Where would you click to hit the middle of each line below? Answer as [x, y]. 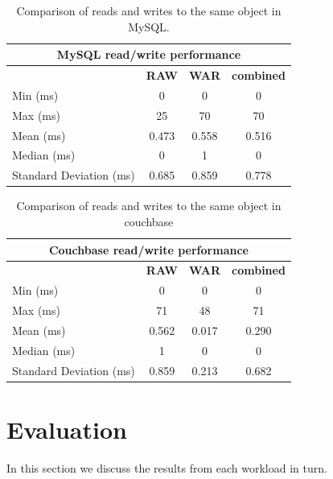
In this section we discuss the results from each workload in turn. [167, 467]
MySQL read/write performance [149, 54]
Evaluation [67, 429]
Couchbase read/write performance [148, 249]
